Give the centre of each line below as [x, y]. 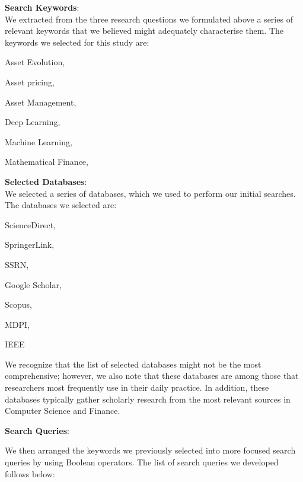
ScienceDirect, [31, 224]
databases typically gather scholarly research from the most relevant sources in [148, 399]
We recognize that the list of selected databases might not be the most [133, 364]
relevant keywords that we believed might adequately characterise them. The [144, 31]
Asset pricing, [30, 82]
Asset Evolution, [35, 62]
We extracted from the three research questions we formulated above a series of [149, 19]
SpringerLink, [30, 245]
